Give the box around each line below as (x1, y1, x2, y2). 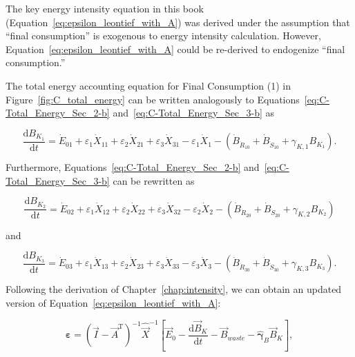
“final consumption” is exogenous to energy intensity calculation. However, (6, 28, 321, 43)
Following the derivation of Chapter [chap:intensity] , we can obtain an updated (6, 282, 342, 296)
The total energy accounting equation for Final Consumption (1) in (6, 78, 291, 92)
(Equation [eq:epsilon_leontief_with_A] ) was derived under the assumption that (6, 14, 350, 29)
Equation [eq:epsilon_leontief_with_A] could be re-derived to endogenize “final (6, 41, 345, 56)
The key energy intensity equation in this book (6, 1, 204, 15)
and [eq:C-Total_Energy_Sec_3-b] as (113, 105, 275, 120)
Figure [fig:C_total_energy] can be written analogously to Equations (6, 92, 300, 106)
